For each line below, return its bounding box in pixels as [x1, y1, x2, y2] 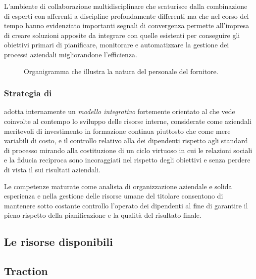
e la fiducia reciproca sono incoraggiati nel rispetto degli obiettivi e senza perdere [4, 155, 251, 165]
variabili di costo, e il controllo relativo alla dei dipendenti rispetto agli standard [4, 135, 248, 146]
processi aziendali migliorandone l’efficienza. [4, 49, 137, 59]
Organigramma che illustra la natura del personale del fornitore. [24, 66, 218, 76]
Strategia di [4, 87, 52, 99]
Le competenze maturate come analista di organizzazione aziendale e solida [4, 181, 232, 191]
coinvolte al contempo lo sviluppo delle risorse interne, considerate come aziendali [4, 116, 252, 126]
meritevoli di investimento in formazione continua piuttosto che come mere [4, 125, 231, 136]
